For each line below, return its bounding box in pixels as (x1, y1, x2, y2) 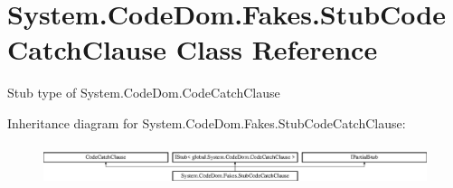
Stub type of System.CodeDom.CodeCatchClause (7, 83, 280, 102)
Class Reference (175, 31, 378, 68)
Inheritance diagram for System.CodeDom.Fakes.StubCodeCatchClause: (7, 113, 406, 132)
